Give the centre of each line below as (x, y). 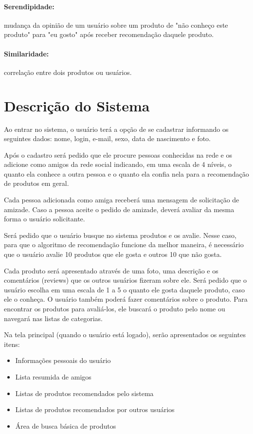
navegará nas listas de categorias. (53, 318)
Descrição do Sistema (77, 105)
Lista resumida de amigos (53, 376)
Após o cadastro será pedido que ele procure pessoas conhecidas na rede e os (118, 154)
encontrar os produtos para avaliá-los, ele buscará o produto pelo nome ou (115, 308)
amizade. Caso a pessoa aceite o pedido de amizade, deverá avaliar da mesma (119, 209)
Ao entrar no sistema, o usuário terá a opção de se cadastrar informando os (116, 129)
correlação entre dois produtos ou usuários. (68, 72)
